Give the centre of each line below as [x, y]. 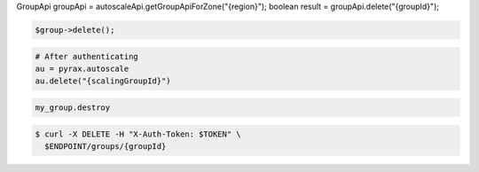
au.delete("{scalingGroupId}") [103, 81]
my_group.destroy [73, 107]
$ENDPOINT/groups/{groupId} [106, 146]
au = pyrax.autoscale [82, 68]
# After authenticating [87, 56]
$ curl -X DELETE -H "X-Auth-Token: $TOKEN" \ [138, 134]
